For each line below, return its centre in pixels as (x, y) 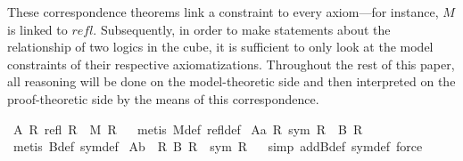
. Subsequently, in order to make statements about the (242, 29)
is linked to (37, 29)
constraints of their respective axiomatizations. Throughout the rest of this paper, (231, 64)
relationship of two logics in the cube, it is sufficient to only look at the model (220, 47)
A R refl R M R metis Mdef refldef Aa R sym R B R (188, 129)
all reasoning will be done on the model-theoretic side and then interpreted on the (231, 81)
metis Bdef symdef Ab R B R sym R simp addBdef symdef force (218, 146)
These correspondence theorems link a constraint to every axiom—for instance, (223, 12)
